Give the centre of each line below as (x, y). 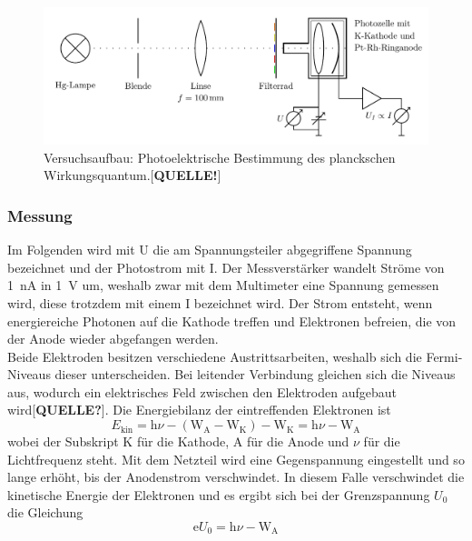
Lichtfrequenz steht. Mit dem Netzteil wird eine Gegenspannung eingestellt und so (236, 459)
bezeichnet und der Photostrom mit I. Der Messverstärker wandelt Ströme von (226, 267)
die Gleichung (45, 512)
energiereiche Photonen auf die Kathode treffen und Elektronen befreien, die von (232, 321)
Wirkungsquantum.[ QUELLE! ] (133, 175)
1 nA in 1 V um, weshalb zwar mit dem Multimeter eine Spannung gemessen (223, 285)
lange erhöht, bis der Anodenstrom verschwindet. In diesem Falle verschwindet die (236, 477)
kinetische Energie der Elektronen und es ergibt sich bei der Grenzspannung (219, 494)
